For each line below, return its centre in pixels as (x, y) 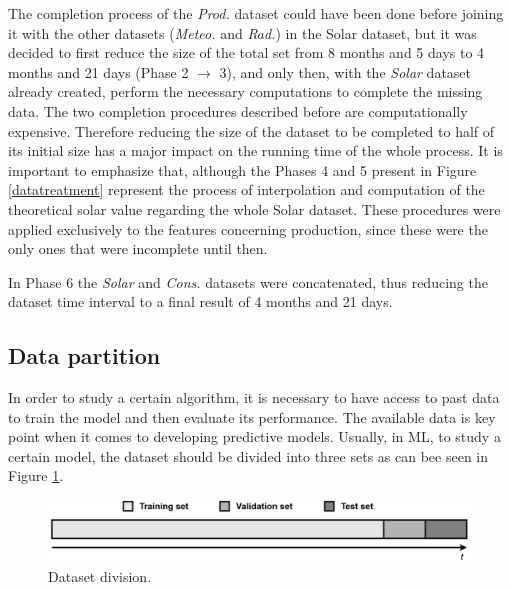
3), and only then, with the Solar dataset (345, 71)
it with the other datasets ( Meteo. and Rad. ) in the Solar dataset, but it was (242, 32)
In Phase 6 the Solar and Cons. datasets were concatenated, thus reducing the (248, 281)
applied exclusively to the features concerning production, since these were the (248, 228)
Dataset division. (100, 575)
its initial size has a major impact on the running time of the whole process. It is (255, 150)
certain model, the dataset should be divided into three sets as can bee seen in (248, 455)
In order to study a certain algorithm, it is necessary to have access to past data (254, 397)
